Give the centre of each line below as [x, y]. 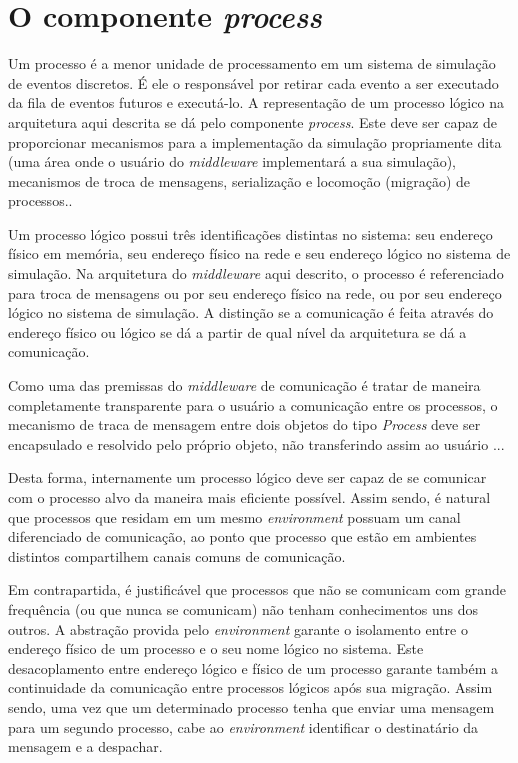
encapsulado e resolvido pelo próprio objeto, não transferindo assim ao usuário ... [256, 443]
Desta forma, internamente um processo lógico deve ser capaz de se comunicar [247, 477]
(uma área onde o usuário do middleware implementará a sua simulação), [232, 161]
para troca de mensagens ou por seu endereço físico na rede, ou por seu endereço [255, 292]
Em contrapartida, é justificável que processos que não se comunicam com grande [257, 589]
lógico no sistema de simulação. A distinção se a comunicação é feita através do [251, 312]
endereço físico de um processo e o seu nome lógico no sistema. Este [216, 648]
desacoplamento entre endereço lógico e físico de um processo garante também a [253, 667]
